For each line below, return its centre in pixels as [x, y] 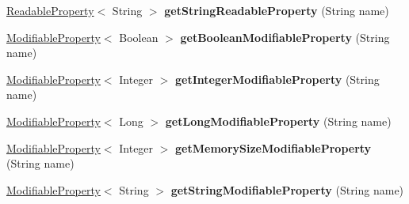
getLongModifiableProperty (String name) [278, 121]
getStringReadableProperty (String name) [277, 10]
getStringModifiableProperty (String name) [287, 189]
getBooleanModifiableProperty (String [285, 37]
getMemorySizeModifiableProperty [273, 147]
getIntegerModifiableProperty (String [277, 79]
